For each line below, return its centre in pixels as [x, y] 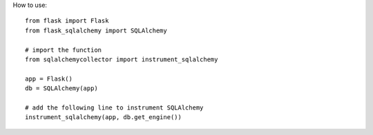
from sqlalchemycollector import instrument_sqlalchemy [122, 59]
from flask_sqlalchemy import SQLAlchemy [96, 30]
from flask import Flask [67, 21]
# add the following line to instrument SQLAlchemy [114, 107]
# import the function [64, 50]
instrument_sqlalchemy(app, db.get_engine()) [104, 117]
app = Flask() [49, 79]
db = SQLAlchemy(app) [61, 89]
